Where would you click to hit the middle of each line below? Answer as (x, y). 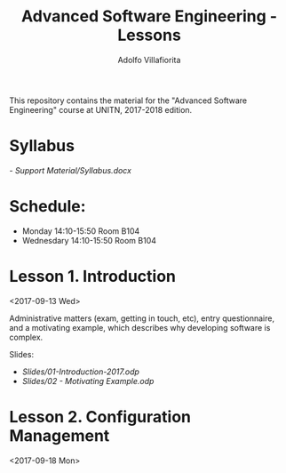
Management (60, 435)
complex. (26, 337)
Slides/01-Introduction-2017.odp (81, 372)
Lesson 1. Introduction (92, 277)
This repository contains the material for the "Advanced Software (128, 100)
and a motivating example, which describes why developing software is (140, 327)
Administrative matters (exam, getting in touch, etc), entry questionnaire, (142, 318)
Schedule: (48, 207)
